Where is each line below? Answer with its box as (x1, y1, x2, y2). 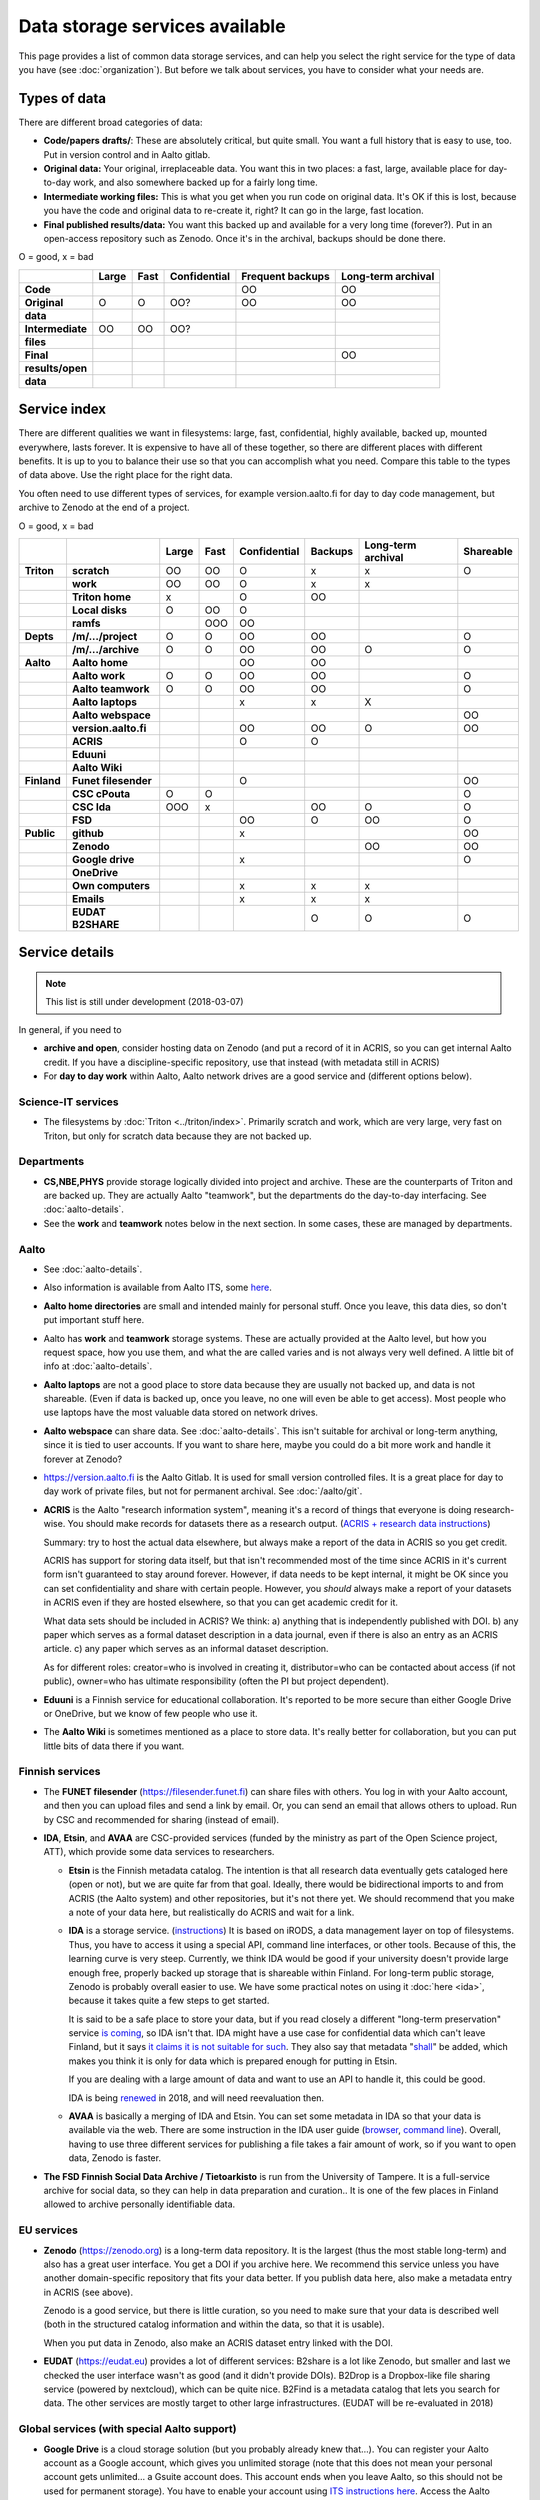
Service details (18, 944, 115, 961)
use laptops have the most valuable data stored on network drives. (43, 1406, 319, 1419)
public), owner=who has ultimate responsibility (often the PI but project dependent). (43, 1675, 390, 1687)
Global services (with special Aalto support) (18, 2422, 237, 2436)
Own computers (71, 879, 150, 892)
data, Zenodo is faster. (68, 2152, 162, 2164)
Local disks (71, 603, 128, 617)
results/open (24, 361, 88, 375)
